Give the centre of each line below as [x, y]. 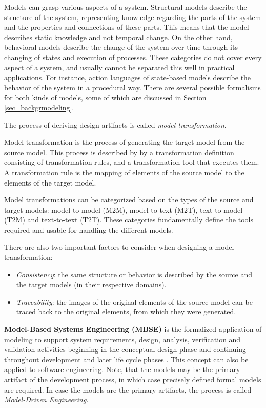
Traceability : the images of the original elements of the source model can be [134, 301]
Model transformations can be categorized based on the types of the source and [129, 200]
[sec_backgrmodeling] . [39, 107]
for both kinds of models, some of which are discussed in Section [105, 97]
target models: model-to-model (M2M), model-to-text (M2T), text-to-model [124, 209]
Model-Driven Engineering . [46, 400]
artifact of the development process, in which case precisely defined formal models [133, 379]
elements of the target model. [50, 182]
